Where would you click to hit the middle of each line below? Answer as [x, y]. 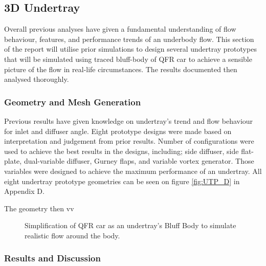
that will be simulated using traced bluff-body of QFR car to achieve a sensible [128, 59]
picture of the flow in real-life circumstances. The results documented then [121, 69]
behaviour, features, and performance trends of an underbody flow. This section [129, 39]
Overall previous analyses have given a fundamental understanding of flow [120, 29]
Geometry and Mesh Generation [73, 102]
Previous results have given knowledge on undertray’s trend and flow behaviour [129, 120]
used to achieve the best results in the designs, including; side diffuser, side [121, 151]
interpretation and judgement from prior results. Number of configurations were [129, 141]
